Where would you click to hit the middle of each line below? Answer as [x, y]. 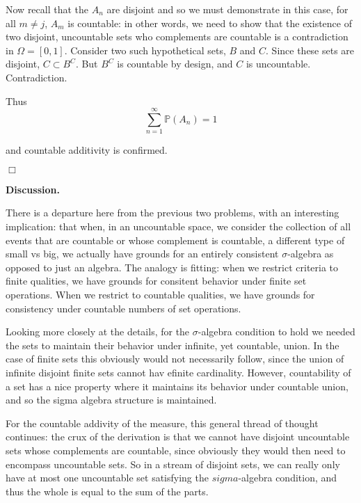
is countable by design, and [175, 64]
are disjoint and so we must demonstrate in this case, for [227, 9]
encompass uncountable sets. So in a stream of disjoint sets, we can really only [173, 464]
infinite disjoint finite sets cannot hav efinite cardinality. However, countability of [178, 372]
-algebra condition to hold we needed [276, 332]
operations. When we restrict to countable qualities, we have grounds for [160, 295]
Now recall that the [47, 9]
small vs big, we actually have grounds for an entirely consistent [142, 254]
